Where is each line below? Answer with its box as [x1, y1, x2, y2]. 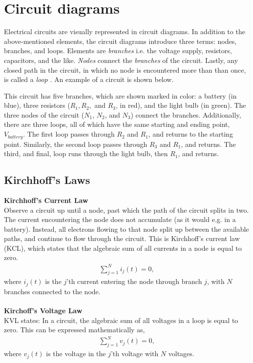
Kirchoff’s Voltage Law [4, 305, 83, 316]
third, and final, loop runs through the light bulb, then [4, 148, 168, 159]
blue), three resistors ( [4, 100, 70, 110]
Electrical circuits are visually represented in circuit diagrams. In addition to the [4, 26, 245, 37]
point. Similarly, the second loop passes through [4, 139, 148, 149]
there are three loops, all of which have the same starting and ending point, [4, 119, 230, 129]
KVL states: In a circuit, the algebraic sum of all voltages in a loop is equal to [4, 315, 238, 325]
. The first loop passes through [23, 129, 115, 139]
